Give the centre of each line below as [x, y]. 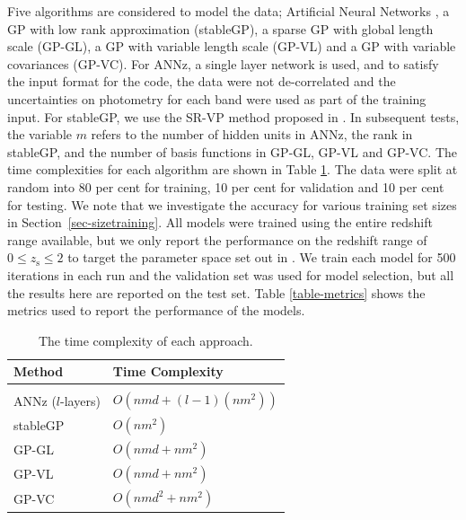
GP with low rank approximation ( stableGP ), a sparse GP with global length [220, 28]
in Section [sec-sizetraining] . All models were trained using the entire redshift [220, 222]
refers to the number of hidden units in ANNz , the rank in [252, 134]
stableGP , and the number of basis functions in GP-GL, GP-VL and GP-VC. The [232, 151]
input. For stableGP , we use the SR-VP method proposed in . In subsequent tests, [233, 116]
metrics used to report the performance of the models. [156, 310]
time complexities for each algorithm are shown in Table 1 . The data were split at [233, 169]
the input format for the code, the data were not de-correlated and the [202, 81]
